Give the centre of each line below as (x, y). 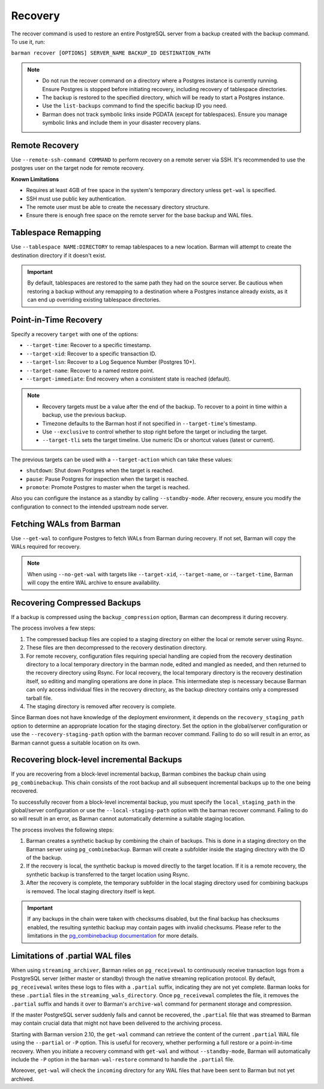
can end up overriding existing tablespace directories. (94, 300)
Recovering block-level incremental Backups (97, 760)
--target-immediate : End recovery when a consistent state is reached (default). (128, 379)
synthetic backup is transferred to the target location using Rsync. (108, 874)
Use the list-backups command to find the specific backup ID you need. (135, 106)
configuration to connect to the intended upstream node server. (90, 507)
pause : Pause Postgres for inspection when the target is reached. (107, 479)
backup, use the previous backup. (84, 415)
